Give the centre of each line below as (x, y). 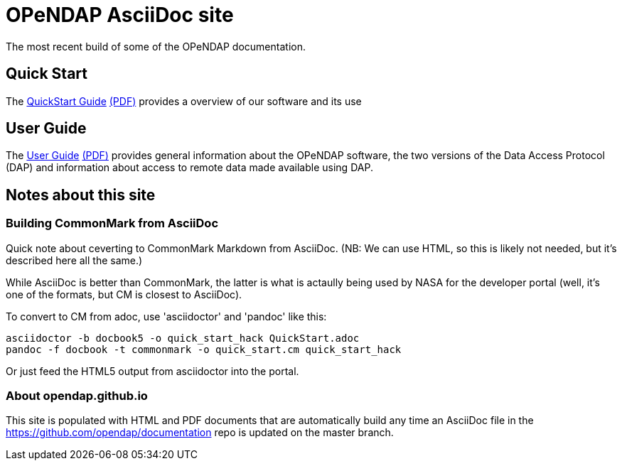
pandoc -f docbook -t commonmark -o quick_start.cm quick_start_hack (204, 349)
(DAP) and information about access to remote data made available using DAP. (189, 168)
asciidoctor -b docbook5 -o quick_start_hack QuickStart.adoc (183, 338)
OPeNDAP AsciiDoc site (120, 15)
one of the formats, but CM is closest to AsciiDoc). (124, 294)
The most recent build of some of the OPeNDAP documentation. (156, 46)
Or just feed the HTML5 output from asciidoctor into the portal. (152, 371)
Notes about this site (81, 195)
